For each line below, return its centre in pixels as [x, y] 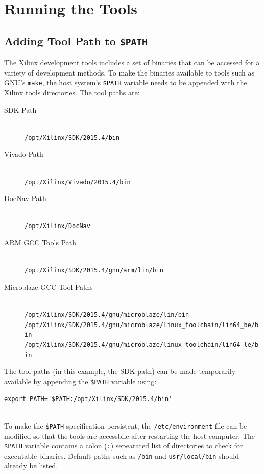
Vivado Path [24, 154]
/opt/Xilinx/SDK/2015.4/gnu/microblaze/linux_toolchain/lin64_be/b [142, 325]
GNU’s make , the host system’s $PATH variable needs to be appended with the [126, 82]
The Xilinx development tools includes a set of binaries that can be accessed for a [132, 63]
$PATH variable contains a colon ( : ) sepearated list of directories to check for [124, 446]
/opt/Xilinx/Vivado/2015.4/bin [78, 182]
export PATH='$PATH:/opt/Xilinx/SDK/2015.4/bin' [88, 399]
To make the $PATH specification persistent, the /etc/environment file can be [126, 425]
